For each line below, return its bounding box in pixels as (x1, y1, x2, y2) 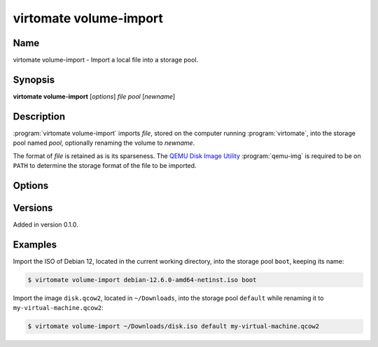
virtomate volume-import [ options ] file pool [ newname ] (13, 92, 176, 101)
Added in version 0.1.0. (13, 220, 78, 229)
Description (13, 111, 66, 122)
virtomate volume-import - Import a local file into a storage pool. (13, 56, 199, 64)
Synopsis (13, 73, 55, 85)
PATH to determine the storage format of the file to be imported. (13, 162, 197, 170)
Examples (13, 239, 57, 250)
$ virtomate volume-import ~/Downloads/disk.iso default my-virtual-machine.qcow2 (27, 323, 320, 330)
